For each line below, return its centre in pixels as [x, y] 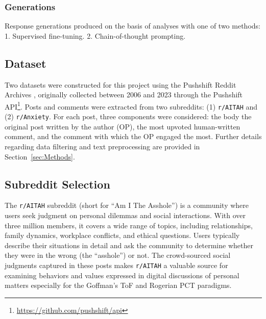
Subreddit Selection [57, 184]
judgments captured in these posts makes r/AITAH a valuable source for [116, 265]
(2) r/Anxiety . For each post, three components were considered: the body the [128, 116]
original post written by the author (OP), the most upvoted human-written [123, 126]
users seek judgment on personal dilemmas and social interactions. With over [125, 215]
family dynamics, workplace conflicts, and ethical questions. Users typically [122, 235]
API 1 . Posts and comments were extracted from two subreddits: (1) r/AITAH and [131, 105]
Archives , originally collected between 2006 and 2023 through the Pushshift [124, 95]
